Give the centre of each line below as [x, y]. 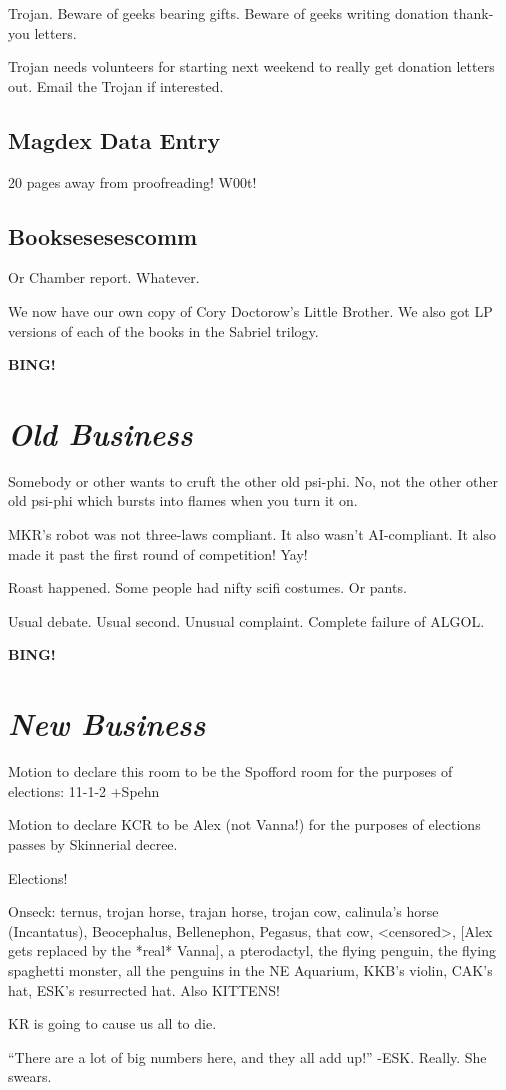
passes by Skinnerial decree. [93, 843]
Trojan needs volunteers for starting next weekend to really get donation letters [251, 66]
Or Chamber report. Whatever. [104, 277]
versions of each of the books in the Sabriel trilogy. [163, 330]
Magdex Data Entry [114, 139]
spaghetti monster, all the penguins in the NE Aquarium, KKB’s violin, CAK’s [250, 969]
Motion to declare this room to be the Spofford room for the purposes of [230, 771]
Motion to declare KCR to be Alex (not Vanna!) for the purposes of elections [244, 824]
